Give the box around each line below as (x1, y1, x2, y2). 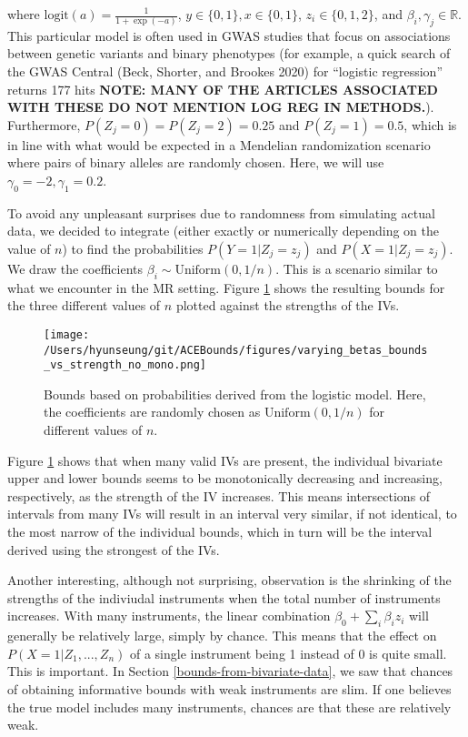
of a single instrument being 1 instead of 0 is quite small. (129, 643, 447, 662)
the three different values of (7, 296, 161, 315)
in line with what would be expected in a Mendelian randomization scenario (7, 135, 431, 154)
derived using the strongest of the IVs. (7, 540, 220, 559)
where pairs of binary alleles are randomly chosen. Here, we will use (7, 153, 384, 172)
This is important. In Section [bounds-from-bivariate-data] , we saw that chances (7, 661, 453, 681)
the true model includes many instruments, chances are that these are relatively (7, 697, 452, 716)
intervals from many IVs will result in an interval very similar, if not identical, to (7, 504, 457, 523)
